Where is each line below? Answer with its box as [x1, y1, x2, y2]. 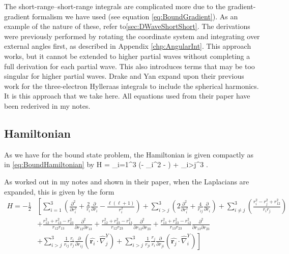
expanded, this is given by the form [4, 186, 114, 197]
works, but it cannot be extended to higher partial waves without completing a [4, 50, 250, 61]
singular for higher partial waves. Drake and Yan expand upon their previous [4, 71, 244, 81]
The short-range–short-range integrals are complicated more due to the [4, 1, 225, 11]
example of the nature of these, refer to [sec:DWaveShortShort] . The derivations [4, 21, 250, 31]
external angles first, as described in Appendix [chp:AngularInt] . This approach [4, 41, 251, 51]
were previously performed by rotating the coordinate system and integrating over [4, 30, 260, 41]
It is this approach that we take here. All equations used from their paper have [4, 90, 250, 101]
